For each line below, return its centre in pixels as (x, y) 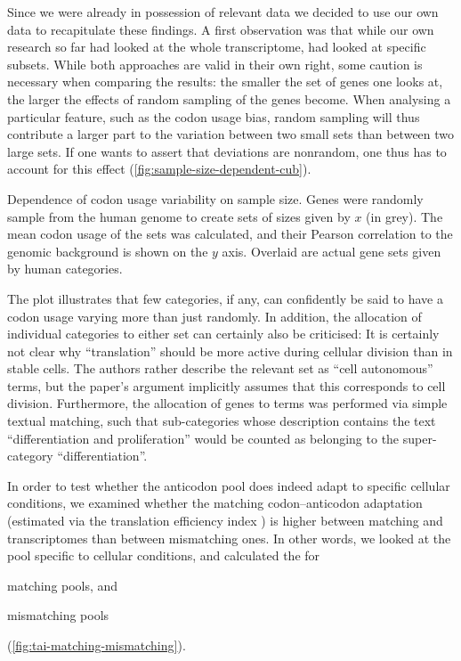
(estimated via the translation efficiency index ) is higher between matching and (225, 521)
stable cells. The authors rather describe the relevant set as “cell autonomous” (220, 368)
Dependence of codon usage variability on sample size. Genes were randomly (215, 198)
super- (420, 438)
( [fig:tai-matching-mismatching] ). (97, 645)
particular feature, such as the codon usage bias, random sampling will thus (214, 116)
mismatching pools (58, 615)
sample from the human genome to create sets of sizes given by (179, 216)
